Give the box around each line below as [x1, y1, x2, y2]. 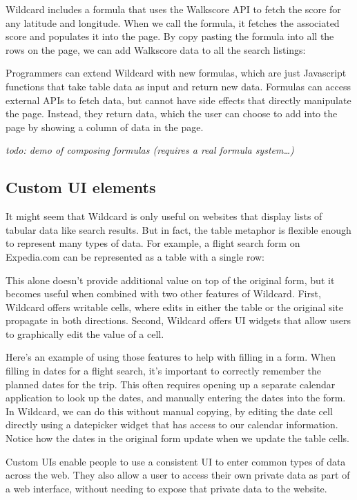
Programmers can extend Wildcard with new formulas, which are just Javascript [6, 66, 347, 80]
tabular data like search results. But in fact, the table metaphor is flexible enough [6, 222, 351, 237]
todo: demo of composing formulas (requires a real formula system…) [6, 143, 294, 157]
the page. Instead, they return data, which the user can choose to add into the [6, 106, 338, 121]
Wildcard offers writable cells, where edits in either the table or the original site [6, 299, 344, 314]
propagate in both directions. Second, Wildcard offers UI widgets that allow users [6, 313, 351, 328]
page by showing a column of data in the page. [6, 119, 204, 134]
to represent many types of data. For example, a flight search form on [6, 236, 300, 250]
